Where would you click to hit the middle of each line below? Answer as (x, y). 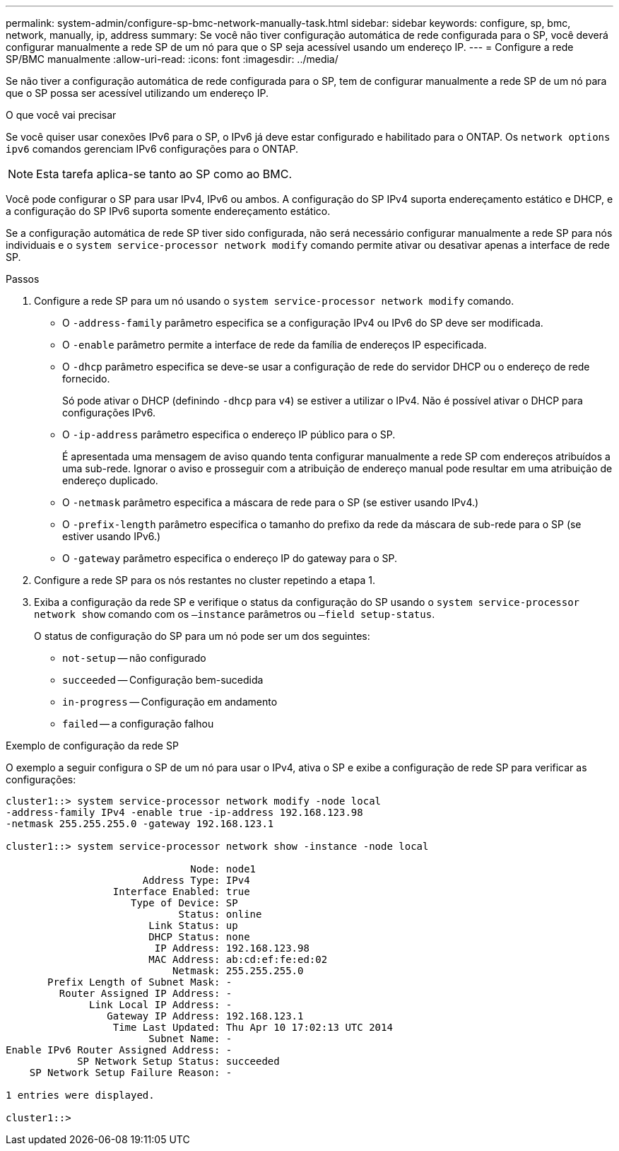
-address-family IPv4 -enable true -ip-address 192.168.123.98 (184, 812)
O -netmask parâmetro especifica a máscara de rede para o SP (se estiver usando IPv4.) (271, 502)
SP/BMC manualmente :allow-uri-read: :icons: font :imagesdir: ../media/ (172, 59)
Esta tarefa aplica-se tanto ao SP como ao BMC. (164, 174)
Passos (23, 279)
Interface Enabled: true (181, 892)
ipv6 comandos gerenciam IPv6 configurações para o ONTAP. (152, 149)
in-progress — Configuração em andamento (170, 702)
